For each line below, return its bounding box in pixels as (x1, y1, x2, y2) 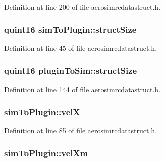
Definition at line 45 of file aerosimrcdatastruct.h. (4, 42, 157, 53)
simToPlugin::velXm (4, 146, 88, 159)
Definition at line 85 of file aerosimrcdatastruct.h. (4, 125, 157, 136)
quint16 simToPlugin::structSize (4, 23, 137, 35)
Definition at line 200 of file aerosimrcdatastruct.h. (4, 2, 161, 12)
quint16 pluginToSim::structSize (4, 64, 137, 77)
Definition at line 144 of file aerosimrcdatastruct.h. (4, 84, 161, 94)
